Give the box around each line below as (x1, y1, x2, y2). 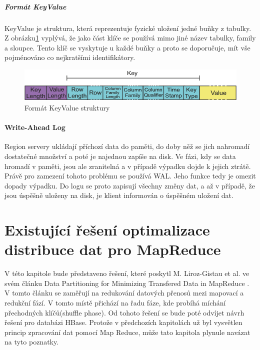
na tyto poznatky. (4, 336, 59, 347)
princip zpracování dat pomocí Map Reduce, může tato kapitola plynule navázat (4, 326, 250, 337)
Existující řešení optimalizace (4, 219, 210, 240)
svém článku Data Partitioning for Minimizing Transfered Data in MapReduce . (4, 277, 249, 288)
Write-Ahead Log (4, 122, 65, 132)
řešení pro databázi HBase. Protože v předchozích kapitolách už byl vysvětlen (4, 317, 242, 327)
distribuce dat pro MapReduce (4, 239, 221, 259)
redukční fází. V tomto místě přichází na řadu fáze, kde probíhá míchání (4, 297, 226, 307)
